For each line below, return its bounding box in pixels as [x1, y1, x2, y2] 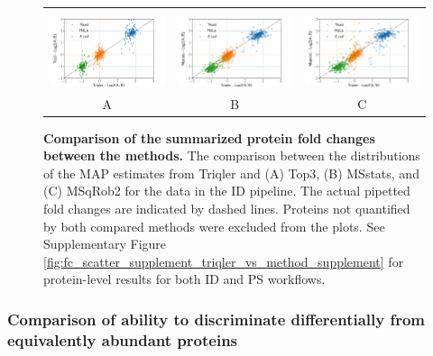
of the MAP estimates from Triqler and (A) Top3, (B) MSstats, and [43, 163, 419, 182]
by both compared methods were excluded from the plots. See [43, 216, 385, 235]
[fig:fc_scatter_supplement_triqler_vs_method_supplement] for [43, 251, 404, 270]
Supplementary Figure [43, 234, 167, 253]
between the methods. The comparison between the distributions [43, 146, 420, 165]
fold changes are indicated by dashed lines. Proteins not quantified [43, 199, 410, 218]
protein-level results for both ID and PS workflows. [43, 269, 326, 288]
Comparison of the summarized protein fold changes [43, 128, 375, 147]
